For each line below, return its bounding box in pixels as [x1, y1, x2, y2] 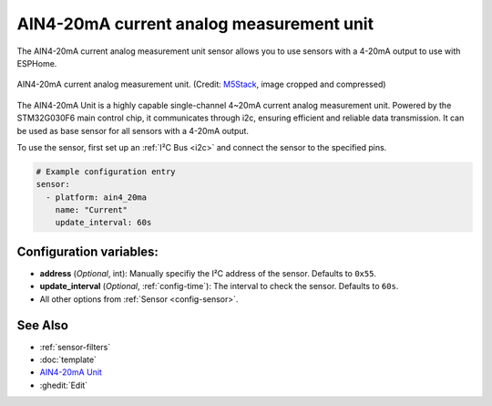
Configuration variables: [16, 244, 159, 259]
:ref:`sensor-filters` [39, 341, 111, 352]
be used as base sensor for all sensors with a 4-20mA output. [16, 125, 250, 136]
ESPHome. [16, 57, 57, 68]
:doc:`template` [39, 354, 97, 365]
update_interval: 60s [55, 217, 152, 228]
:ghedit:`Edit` [39, 380, 88, 390]
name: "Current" [55, 205, 128, 215]
